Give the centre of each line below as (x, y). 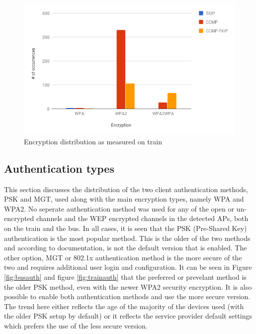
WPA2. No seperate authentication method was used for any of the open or (119, 208)
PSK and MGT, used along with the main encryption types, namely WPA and (124, 199)
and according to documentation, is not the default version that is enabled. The (126, 248)
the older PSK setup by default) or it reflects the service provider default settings (128, 316)
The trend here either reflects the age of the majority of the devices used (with (124, 306)
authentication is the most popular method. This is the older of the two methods (127, 238)
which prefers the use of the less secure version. (76, 325)
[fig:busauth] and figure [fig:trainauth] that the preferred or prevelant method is (125, 277)
